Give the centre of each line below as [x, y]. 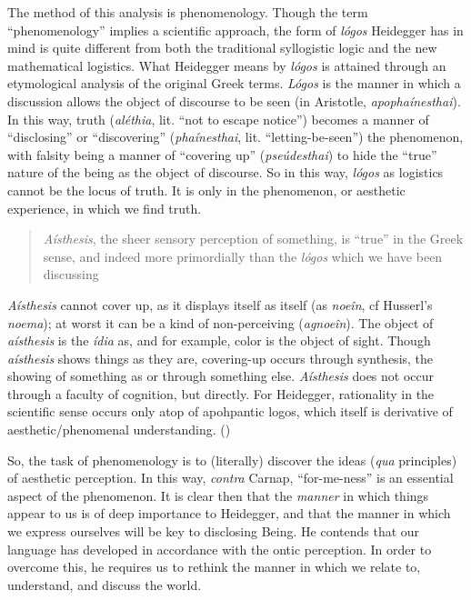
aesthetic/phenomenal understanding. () [119, 430]
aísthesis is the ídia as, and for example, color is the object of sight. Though [219, 340]
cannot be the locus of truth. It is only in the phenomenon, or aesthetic [206, 190]
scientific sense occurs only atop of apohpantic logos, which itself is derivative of [230, 411]
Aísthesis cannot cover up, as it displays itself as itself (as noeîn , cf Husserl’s [220, 304]
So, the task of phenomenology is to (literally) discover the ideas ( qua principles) [232, 460]
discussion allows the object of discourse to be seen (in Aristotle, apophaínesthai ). [234, 100]
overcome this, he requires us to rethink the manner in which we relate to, [214, 567]
